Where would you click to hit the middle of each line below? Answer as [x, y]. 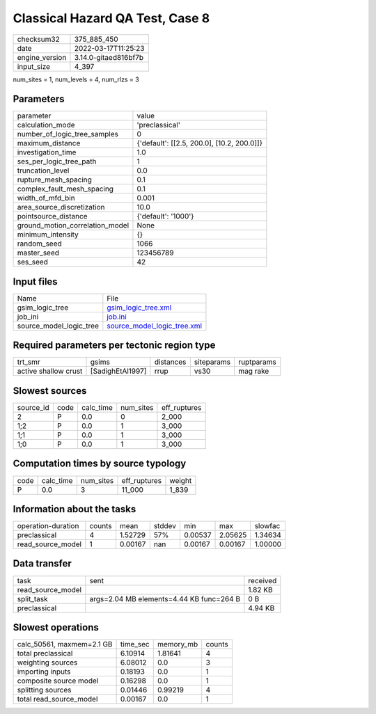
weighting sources [47, 663]
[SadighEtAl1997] [118, 371]
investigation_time [47, 152]
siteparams [212, 362]
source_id [33, 407]
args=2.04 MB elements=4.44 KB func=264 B [165, 598]
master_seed [38, 253]
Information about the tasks [75, 509]
